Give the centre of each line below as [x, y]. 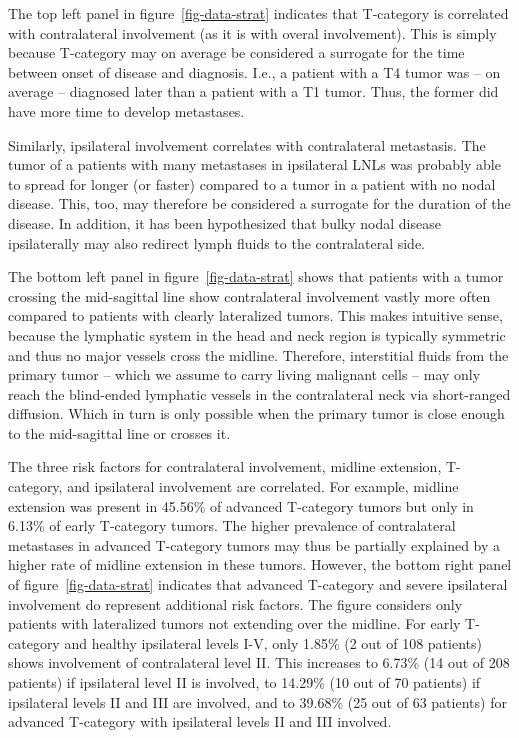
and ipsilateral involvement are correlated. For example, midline [263, 486]
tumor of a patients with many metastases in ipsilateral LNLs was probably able [254, 164]
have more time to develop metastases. [126, 110]
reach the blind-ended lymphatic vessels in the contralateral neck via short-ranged [259, 393]
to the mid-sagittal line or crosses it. [119, 432]
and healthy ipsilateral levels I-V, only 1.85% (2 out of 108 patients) [273, 642]
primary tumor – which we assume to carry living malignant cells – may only [244, 374]
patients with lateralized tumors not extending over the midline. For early [234, 623]
